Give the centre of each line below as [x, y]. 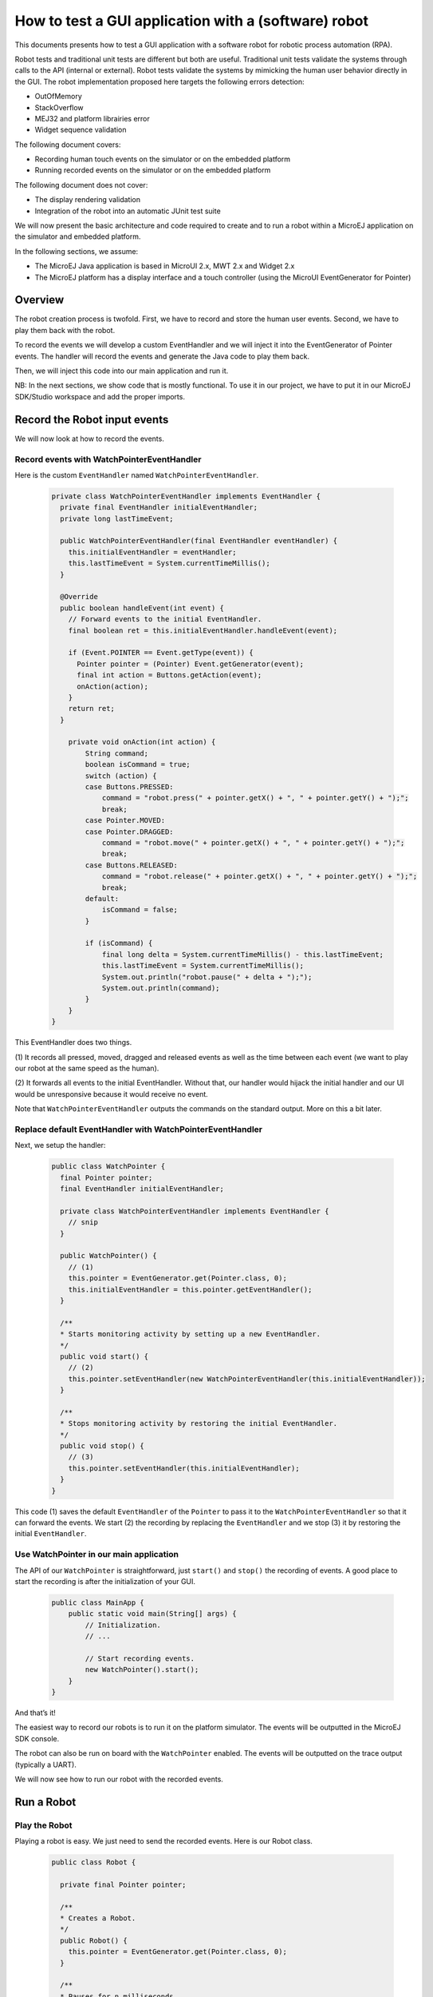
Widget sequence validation [81, 130]
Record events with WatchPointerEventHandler [108, 459]
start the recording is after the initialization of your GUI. [105, 1581]
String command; [117, 753]
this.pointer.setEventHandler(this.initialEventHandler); [184, 1468]
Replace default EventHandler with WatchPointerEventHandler [139, 1129]
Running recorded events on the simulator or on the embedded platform [153, 170]
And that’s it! [35, 1713]
